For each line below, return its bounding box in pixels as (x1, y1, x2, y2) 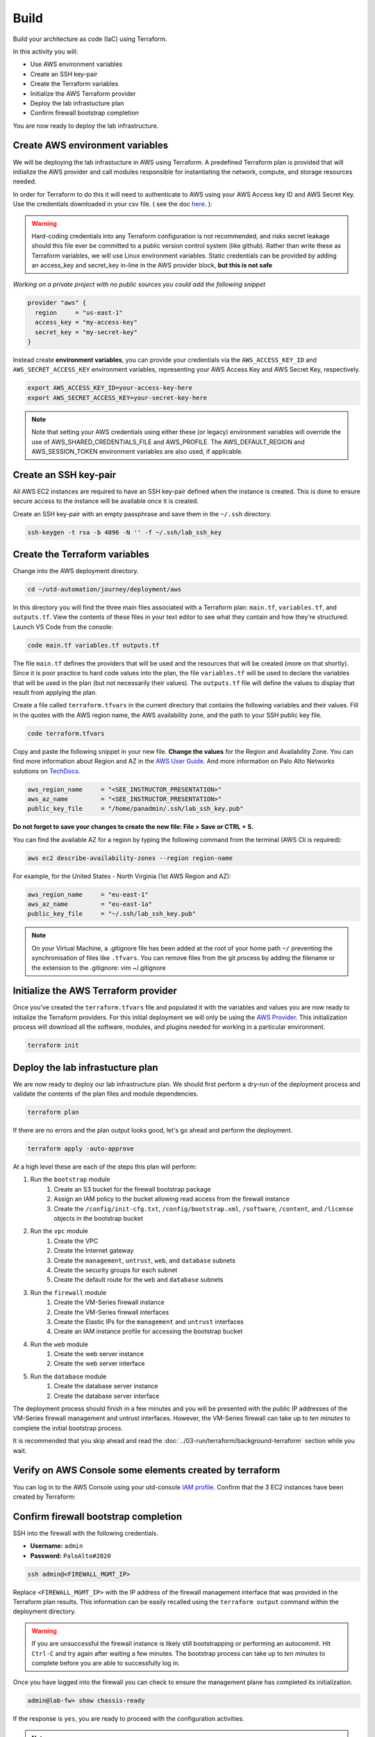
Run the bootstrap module (30, 1175, 110, 1184)
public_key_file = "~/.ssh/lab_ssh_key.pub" (27, 910, 197, 918)
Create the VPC (53, 1237, 99, 1245)
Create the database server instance (53, 1382, 158, 1390)
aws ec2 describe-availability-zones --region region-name (27, 854, 233, 862)
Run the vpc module (30, 1227, 88, 1235)
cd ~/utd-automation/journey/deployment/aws (27, 586, 182, 593)
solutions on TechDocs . (12, 766, 81, 775)
